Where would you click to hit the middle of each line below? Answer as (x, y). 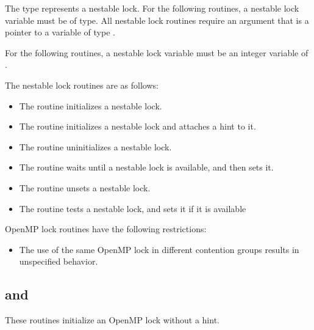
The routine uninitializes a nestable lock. (95, 146)
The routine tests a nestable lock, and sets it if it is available (133, 208)
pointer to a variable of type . (60, 32)
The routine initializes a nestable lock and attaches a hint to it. (137, 126)
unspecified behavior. (59, 261)
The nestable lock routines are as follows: (82, 85)
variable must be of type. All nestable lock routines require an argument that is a (157, 20)
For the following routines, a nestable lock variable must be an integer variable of (157, 52)
